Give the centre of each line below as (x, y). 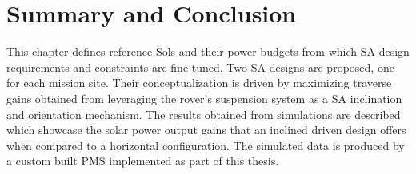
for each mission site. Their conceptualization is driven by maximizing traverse (199, 83)
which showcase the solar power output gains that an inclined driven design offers (206, 130)
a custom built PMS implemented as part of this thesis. (143, 161)
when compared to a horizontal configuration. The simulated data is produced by (206, 145)
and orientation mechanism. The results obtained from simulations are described (204, 114)
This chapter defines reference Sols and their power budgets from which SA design (208, 51)
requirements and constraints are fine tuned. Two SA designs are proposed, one (200, 67)
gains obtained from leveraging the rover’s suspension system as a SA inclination (204, 98)
